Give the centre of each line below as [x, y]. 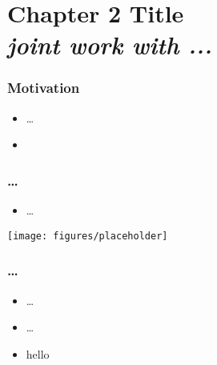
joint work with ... [110, 45]
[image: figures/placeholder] [88, 236]
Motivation [44, 88]
